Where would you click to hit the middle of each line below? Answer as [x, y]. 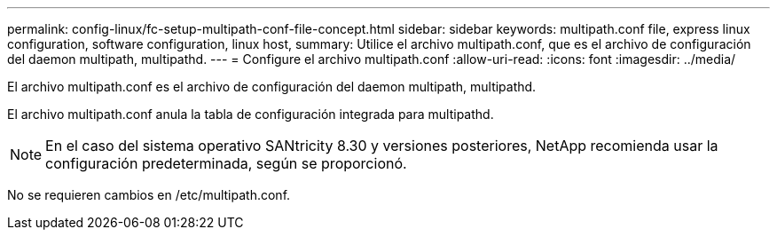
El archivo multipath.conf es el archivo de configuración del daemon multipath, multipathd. [272, 87]
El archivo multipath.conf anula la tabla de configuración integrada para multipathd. [251, 114]
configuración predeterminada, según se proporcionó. [226, 163]
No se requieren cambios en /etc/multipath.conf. [149, 195]
